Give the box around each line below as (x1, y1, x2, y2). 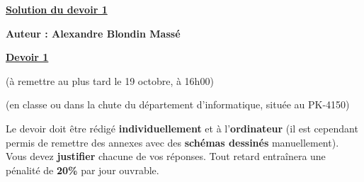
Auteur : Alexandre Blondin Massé (6, 25, 181, 40)
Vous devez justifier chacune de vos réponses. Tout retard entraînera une (6, 149, 326, 164)
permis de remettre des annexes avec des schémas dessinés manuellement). (6, 135, 339, 149)
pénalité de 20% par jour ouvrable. (6, 162, 159, 177)
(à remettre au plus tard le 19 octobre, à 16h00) (6, 73, 214, 88)
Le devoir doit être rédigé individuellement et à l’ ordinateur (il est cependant (6, 120, 358, 135)
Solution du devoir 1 (6, 2, 108, 16)
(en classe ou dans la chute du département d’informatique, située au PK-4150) (6, 97, 350, 112)
